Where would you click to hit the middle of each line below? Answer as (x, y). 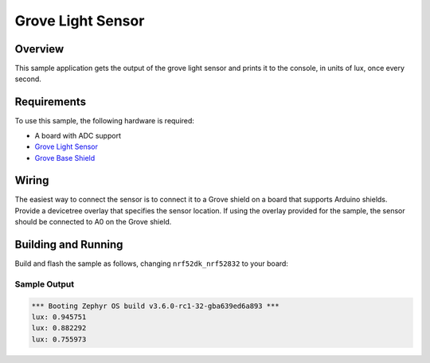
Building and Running (69, 245)
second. (28, 79)
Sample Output (45, 284)
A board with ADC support (78, 135)
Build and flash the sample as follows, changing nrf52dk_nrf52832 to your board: (151, 263)
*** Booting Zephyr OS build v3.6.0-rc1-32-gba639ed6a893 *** (155, 306)
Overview (39, 49)
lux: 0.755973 (59, 339)
